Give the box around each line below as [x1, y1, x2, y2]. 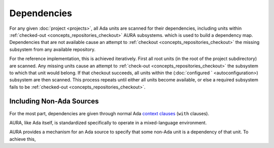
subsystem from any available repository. [9, 46, 96, 53]
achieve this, [9, 136, 36, 142]
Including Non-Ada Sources [9, 97, 99, 106]
